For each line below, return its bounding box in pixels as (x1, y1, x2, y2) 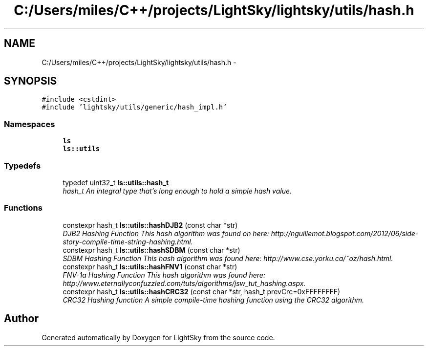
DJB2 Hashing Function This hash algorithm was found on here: (63, 229, 269, 238)
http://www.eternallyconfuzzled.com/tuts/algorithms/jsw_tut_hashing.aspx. (63, 279, 306, 287)
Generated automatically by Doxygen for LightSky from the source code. (42, 333, 275, 342)
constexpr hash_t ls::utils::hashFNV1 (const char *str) (63, 262, 237, 271)
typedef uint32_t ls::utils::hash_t (63, 178, 169, 187)
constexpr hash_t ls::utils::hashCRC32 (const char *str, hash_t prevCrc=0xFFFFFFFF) (63, 287, 341, 296)
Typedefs (4, 160, 41, 171)
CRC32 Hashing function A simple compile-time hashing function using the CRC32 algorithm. (63, 295, 364, 304)
